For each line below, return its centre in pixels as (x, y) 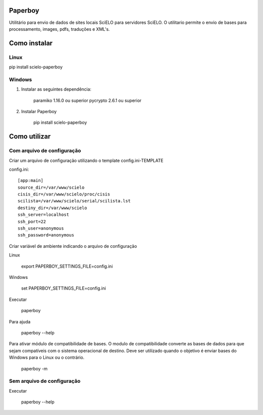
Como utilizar (30, 137)
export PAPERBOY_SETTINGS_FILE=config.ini (67, 266)
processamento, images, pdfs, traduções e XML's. (59, 29)
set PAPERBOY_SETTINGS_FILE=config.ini (64, 288)
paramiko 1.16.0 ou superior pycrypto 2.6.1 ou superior (87, 100)
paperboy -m (34, 369)
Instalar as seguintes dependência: (56, 89)
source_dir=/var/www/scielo (51, 187)
